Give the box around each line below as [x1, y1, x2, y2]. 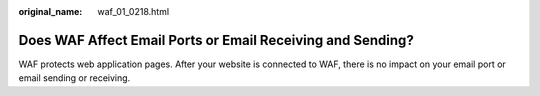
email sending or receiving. [18, 72, 131, 84]
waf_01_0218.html [97, 6, 170, 17]
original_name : [18, 6, 83, 17]
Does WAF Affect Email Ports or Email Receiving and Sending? [18, 31, 414, 49]
